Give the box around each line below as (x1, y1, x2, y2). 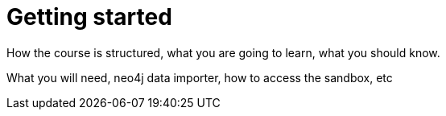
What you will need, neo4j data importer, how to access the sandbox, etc (6, 70, 393, 85)
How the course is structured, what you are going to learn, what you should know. (6, 45, 440, 60)
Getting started (6, 3, 172, 31)
